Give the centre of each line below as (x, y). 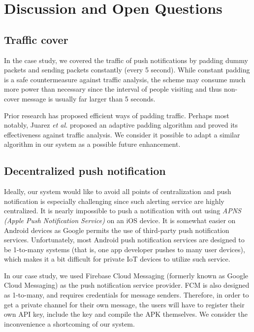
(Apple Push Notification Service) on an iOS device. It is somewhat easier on (120, 220)
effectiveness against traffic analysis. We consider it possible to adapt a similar (122, 134)
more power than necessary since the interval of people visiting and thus (113, 89)
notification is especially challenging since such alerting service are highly (114, 201)
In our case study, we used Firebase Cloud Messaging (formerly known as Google (126, 275)
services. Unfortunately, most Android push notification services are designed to (124, 240)
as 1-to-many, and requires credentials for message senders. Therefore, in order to (127, 295)
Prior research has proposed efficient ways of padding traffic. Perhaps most (117, 115)
